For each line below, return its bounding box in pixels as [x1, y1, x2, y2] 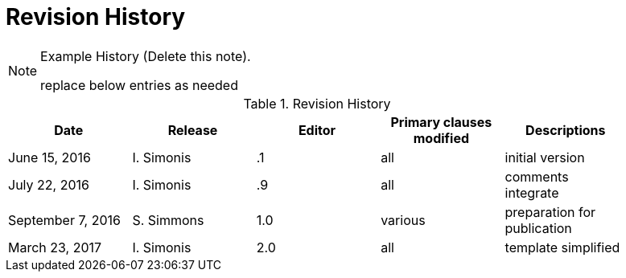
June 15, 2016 [8, 149, 91, 166]
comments [505, 168, 569, 185]
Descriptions [525, 121, 606, 138]
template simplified [505, 239, 620, 256]
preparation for [505, 203, 596, 220]
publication [505, 219, 572, 236]
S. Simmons [132, 211, 204, 228]
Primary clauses [390, 113, 492, 130]
